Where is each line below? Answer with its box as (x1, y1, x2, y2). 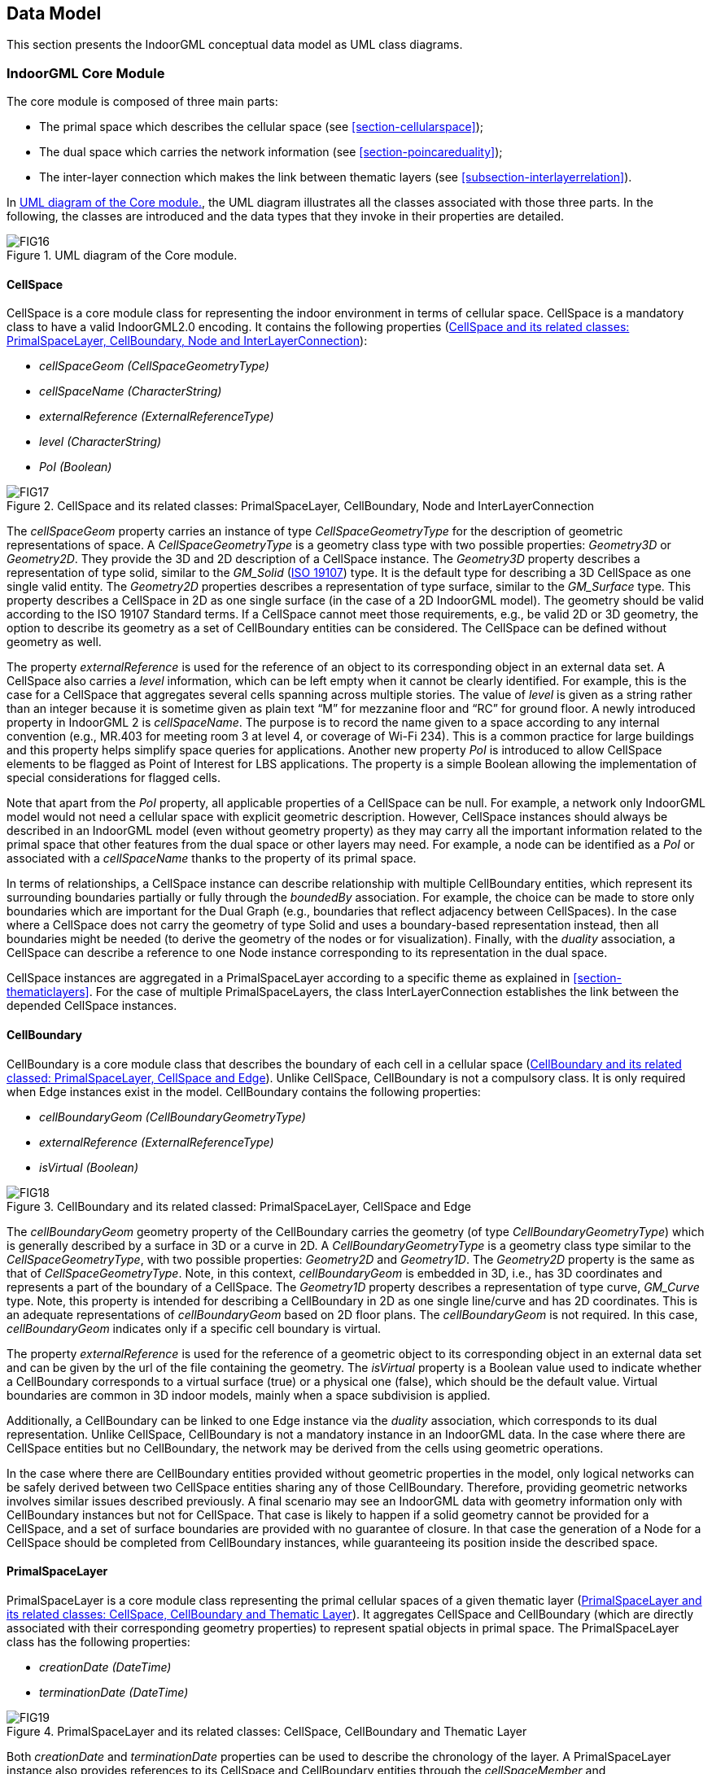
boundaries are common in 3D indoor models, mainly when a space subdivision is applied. (7, 1387, 491, 1402)
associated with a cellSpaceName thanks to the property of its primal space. (7, 851, 417, 866)
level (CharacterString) (39, 435, 162, 449)
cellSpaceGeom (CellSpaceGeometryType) (39, 359, 269, 374)
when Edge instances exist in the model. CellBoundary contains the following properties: (7, 1084, 481, 1099)
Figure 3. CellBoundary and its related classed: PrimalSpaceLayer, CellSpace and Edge (7, 1199, 471, 1213)
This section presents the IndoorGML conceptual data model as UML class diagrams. (7, 37, 463, 52)
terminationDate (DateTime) (39, 1684, 189, 1699)
